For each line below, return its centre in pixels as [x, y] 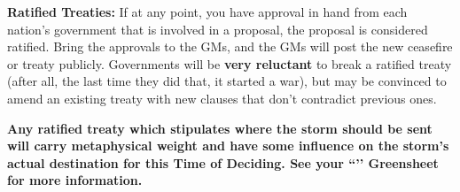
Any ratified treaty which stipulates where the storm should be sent [220, 128]
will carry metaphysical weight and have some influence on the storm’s [228, 146]
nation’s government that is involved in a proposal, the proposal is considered [218, 29]
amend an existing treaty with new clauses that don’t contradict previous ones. [222, 98]
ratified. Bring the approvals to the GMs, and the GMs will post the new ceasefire [230, 46]
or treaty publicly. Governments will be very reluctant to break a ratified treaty [230, 63]
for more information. [75, 180]
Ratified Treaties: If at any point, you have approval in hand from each [207, 12]
